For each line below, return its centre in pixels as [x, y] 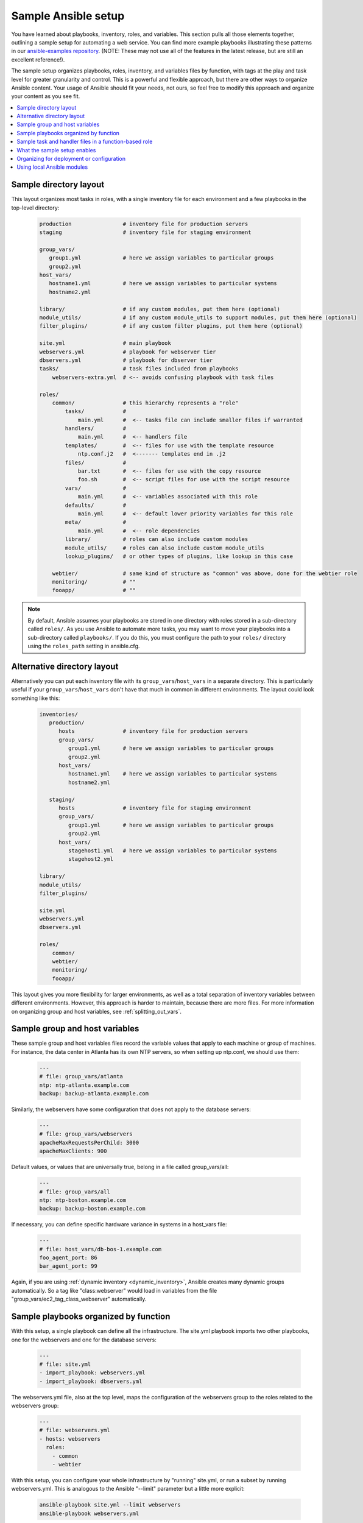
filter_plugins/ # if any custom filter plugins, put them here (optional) [171, 326]
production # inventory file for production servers [144, 224]
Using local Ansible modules [52, 167]
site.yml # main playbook [105, 343]
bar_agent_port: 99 [68, 1266]
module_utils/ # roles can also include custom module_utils [164, 548]
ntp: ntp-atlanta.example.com [84, 1085]
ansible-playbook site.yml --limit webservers [110, 1505]
